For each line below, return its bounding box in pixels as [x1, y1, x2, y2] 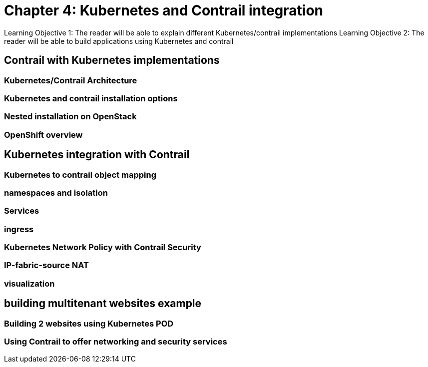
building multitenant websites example [4, 297, 202, 310]
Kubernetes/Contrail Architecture [4, 75, 137, 85]
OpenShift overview [4, 129, 83, 140]
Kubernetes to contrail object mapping [4, 169, 157, 180]
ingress [4, 224, 34, 234]
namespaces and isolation [4, 187, 108, 198]
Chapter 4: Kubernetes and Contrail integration [4, 2, 324, 19]
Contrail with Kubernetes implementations [4, 54, 220, 67]
